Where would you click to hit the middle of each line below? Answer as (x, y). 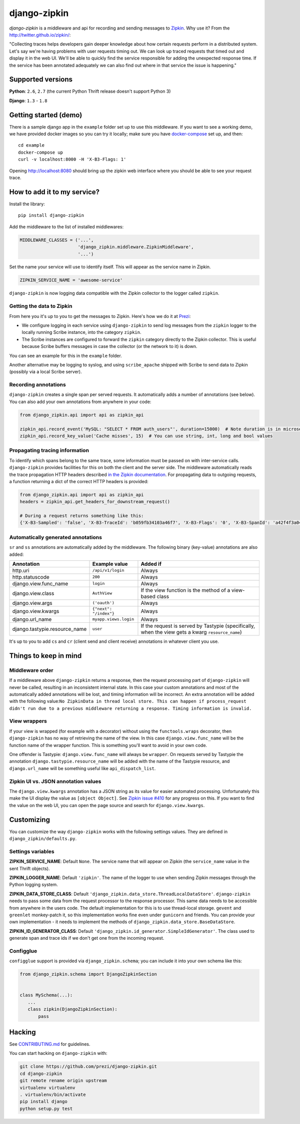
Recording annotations (37, 385)
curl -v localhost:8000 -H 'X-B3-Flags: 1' (72, 159)
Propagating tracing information (49, 451)
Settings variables (32, 851)
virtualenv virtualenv (47, 1087)
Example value (110, 564)
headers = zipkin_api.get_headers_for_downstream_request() (95, 502)
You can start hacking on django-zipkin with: (58, 1053)
